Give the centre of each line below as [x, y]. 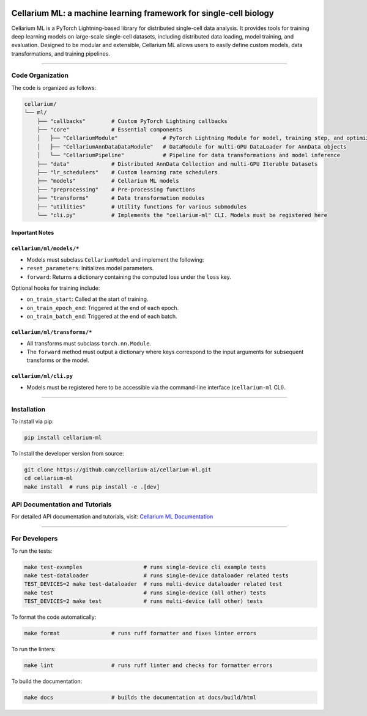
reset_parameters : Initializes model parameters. [90, 268]
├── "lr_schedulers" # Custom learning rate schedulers [128, 172]
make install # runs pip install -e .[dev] [92, 487]
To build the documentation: [47, 681]
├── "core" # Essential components [110, 129]
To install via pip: [33, 421]
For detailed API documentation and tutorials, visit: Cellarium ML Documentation [112, 517]
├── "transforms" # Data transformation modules [121, 198]
